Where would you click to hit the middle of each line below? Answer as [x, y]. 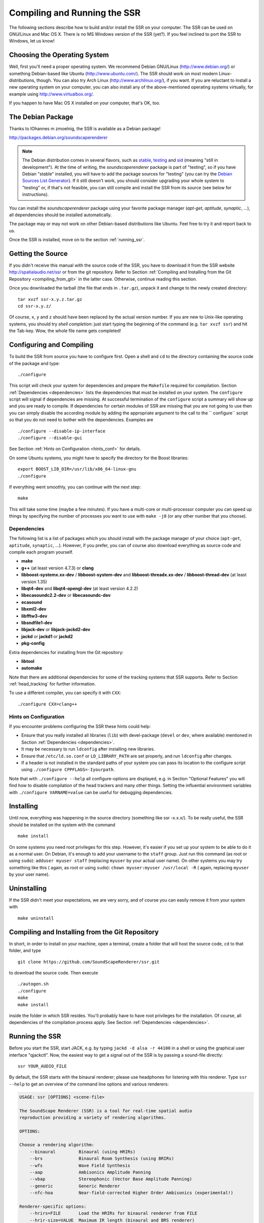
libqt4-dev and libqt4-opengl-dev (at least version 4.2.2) [80, 589]
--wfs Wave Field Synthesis [80, 1165]
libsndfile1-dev [37, 623]
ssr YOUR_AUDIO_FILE [42, 1066]
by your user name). [29, 874]
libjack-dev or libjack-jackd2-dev [56, 630]
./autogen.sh [33, 984]
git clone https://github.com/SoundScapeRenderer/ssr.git [89, 962]
